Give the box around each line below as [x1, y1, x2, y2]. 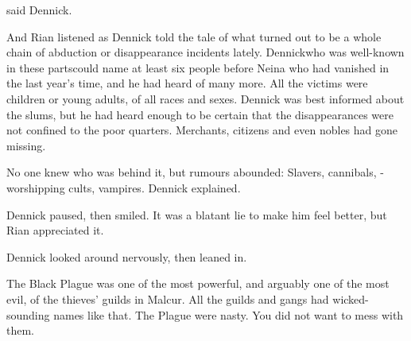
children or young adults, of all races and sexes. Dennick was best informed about [6, 90, 405, 107]
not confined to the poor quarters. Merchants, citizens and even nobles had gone [6, 122, 398, 138]
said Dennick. [6, 2, 72, 17]
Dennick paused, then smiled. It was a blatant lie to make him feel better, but [6, 206, 387, 223]
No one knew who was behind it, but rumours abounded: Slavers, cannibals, [6, 164, 377, 180]
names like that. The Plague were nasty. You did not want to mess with [53, 306, 404, 323]
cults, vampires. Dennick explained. [68, 179, 241, 196]
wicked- [332, 290, 369, 307]
